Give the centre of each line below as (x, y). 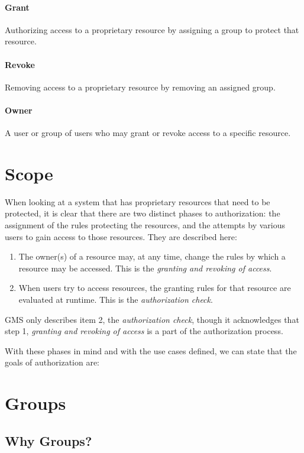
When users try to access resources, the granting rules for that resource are (155, 288)
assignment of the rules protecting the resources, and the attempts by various (145, 225)
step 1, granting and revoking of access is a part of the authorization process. (144, 331)
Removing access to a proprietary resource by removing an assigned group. (140, 87)
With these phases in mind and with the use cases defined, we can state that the (151, 350)
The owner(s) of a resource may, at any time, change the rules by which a (152, 256)
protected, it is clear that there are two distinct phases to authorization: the (143, 213)
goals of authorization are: (52, 362)
